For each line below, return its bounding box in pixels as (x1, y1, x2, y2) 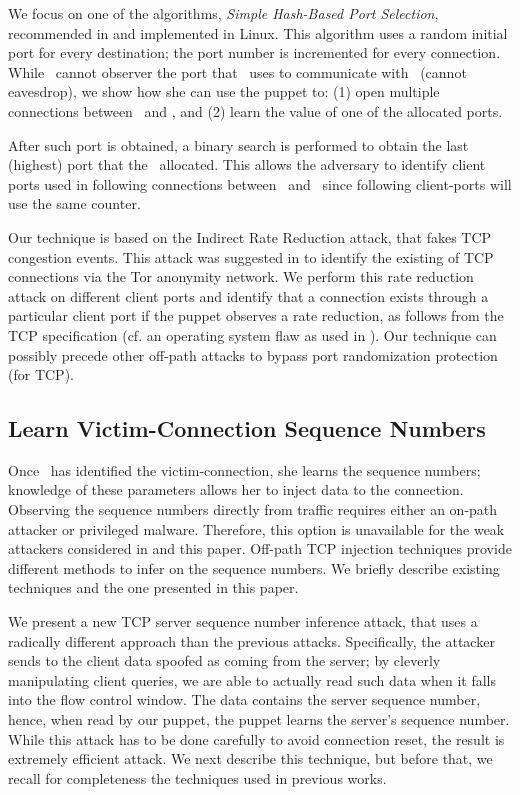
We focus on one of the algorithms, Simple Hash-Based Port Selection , (8, 3, 439, 23)
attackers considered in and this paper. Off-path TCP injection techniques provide (8, 538, 512, 559)
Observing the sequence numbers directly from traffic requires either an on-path (8, 499, 498, 520)
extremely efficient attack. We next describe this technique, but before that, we (8, 748, 493, 769)
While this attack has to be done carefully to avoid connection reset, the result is (8, 728, 505, 749)
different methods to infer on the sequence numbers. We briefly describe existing (8, 557, 500, 578)
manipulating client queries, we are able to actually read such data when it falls (8, 669, 497, 690)
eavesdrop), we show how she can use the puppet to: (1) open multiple (8, 81, 440, 102)
